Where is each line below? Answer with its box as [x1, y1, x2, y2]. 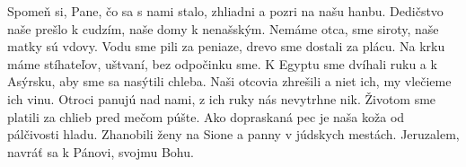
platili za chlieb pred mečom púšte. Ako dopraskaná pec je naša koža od [7, 107, 405, 126]
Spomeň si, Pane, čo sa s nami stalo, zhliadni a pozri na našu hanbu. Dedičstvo [7, 2, 444, 20]
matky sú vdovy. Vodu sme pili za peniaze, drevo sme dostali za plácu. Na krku [7, 37, 445, 56]
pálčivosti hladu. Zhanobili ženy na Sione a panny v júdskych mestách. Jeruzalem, [7, 125, 460, 144]
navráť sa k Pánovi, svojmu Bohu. [7, 142, 194, 161]
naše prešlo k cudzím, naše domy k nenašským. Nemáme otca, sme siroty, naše [7, 19, 439, 38]
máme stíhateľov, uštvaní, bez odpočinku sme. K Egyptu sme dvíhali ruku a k [7, 54, 437, 73]
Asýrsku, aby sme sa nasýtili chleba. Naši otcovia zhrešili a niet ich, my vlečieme [7, 72, 452, 91]
